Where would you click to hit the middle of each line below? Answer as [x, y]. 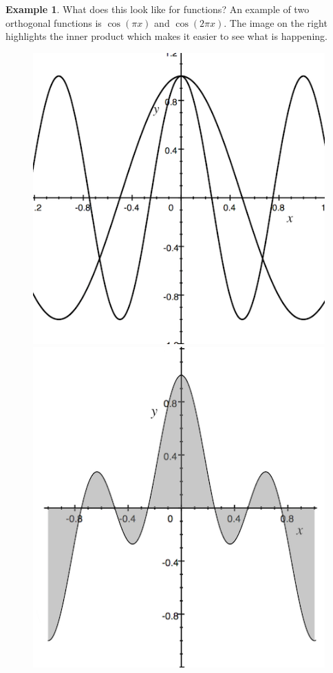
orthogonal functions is [54, 22]
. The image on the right [276, 22]
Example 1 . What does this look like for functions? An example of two [158, 9]
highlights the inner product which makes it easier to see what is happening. [166, 36]
